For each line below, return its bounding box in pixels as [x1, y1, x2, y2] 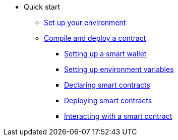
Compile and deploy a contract [44, 34, 146, 42]
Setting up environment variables [64, 65, 174, 74]
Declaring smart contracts [64, 81, 150, 89]
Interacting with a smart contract [64, 112, 172, 120]
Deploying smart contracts [64, 96, 152, 105]
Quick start [24, 3, 60, 11]
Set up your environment [44, 18, 126, 27]
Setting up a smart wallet [64, 49, 147, 58]
